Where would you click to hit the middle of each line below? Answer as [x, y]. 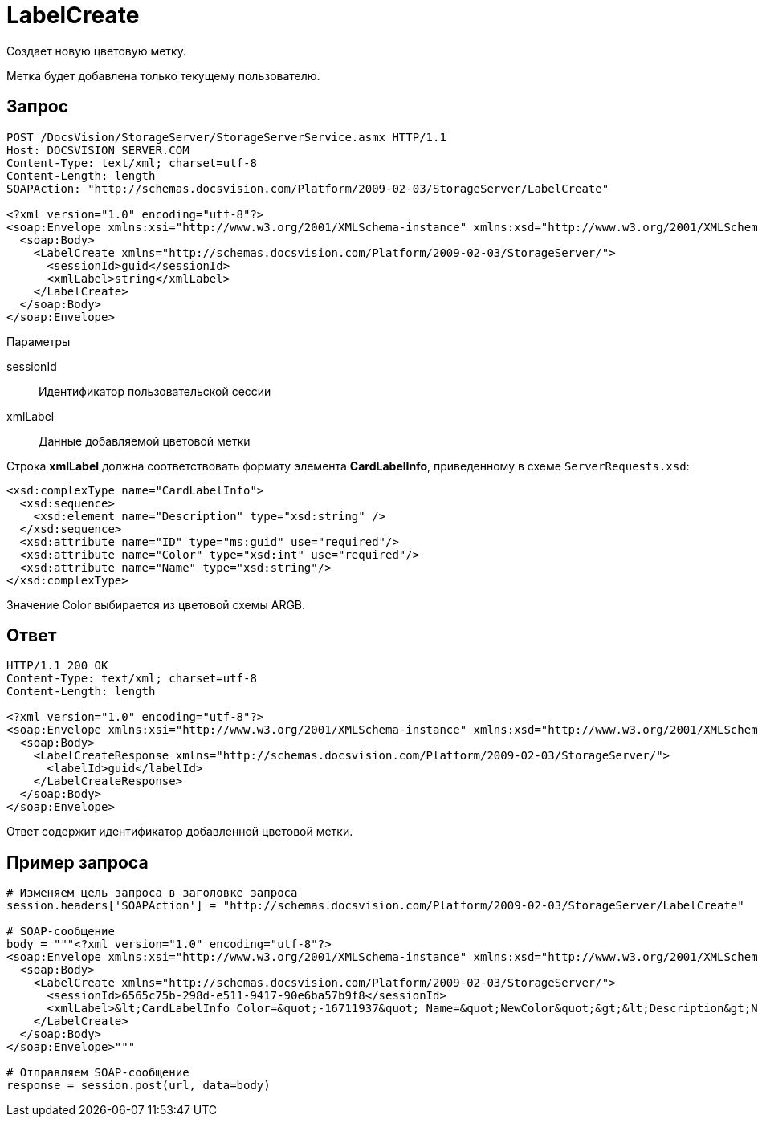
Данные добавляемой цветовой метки [145, 441]
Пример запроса [77, 862]
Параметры [39, 341]
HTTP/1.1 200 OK [57, 666]
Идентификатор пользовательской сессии [155, 391]
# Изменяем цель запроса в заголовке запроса [152, 893]
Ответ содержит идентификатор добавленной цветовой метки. [180, 832]
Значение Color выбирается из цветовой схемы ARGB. [156, 604]
